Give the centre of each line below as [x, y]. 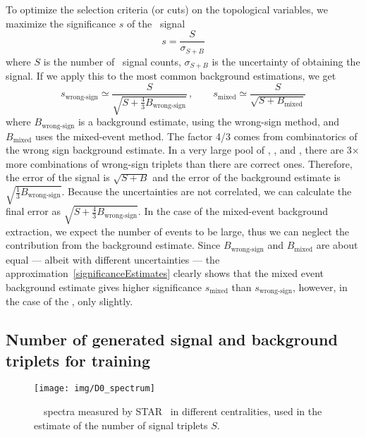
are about [337, 245]
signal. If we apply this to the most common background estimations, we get [171, 76]
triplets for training [78, 360]
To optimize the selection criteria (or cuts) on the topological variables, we [167, 9]
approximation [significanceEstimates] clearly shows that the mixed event [165, 273]
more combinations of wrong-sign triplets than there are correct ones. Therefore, [179, 163]
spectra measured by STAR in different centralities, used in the [183, 411]
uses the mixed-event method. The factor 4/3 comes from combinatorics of [196, 136]
